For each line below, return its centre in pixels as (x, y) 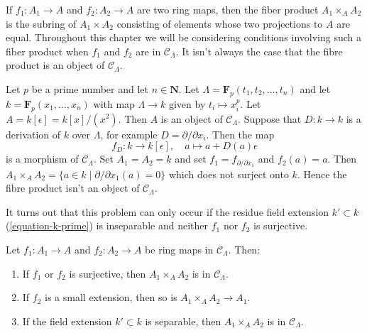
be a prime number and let (90, 88)
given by (187, 103)
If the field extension (67, 321)
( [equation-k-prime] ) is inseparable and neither (107, 225)
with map (114, 103)
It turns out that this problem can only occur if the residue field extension (168, 211)
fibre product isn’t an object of (73, 188)
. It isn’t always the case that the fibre (259, 51)
